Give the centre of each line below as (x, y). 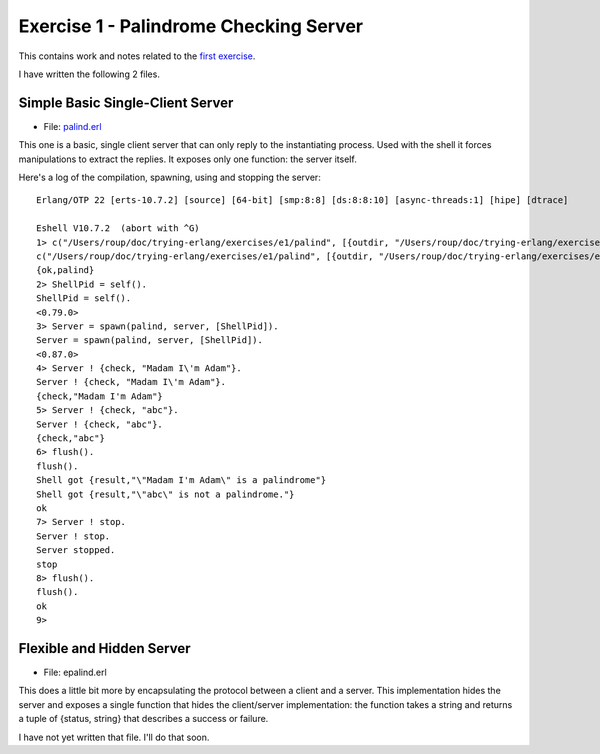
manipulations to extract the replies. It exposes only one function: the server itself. (187, 159)
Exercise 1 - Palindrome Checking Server (191, 26)
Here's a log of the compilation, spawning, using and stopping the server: (170, 177)
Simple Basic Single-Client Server (126, 102)
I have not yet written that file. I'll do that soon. (114, 737)
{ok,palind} (65, 270)
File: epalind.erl (75, 672)
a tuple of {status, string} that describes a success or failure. (143, 719)
